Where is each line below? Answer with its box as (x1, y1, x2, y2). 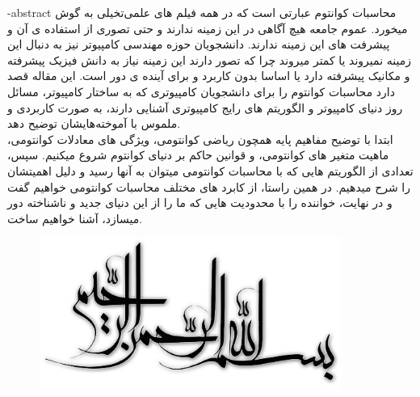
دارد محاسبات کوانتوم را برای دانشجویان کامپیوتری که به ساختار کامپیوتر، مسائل (7, 82, 395, 99)
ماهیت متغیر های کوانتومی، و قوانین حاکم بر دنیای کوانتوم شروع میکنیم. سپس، (7, 146, 389, 163)
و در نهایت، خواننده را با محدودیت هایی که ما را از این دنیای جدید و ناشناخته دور (7, 194, 393, 211)
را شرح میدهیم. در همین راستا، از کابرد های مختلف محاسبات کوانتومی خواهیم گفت (7, 178, 411, 195)
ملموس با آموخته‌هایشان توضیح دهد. (7, 115, 181, 132)
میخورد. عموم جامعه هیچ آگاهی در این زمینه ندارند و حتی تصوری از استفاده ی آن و (7, 19, 408, 36)
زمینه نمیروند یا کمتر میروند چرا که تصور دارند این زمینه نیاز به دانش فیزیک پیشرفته (7, 51, 411, 68)
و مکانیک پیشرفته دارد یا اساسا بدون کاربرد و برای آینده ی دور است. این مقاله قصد (7, 67, 410, 84)
